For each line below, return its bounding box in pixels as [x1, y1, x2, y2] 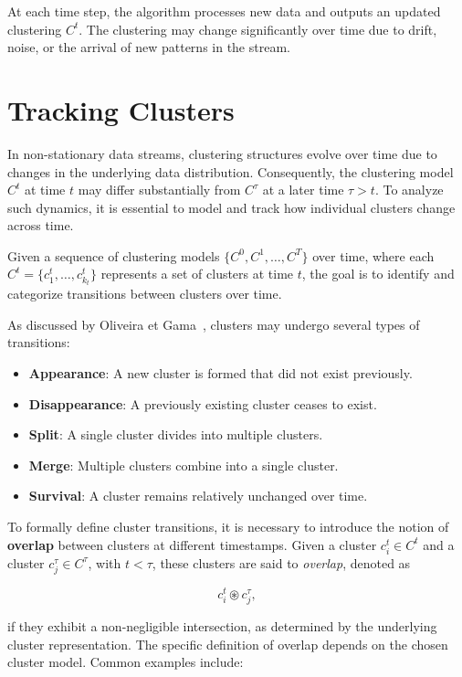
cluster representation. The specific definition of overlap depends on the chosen [7, 634, 448, 653]
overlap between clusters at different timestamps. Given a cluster [7, 534, 377, 554]
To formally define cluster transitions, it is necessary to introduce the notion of [7, 517, 449, 536]
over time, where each [312, 246, 435, 265]
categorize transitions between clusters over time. [7, 284, 282, 303]
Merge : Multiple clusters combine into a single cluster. [28, 455, 339, 474]
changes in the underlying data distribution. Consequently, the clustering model [7, 162, 454, 181]
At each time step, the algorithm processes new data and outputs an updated [7, 2, 441, 20]
